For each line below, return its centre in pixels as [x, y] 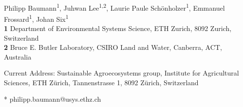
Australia [18, 56]
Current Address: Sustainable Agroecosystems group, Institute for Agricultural [121, 73]
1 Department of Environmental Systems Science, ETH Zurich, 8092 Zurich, [118, 28]
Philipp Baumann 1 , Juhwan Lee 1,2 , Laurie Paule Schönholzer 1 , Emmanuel [114, 7]
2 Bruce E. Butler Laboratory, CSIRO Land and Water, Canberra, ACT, [113, 47]
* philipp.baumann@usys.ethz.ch [53, 99]
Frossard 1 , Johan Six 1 [36, 18]
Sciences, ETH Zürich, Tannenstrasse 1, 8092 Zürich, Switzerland [101, 83]
